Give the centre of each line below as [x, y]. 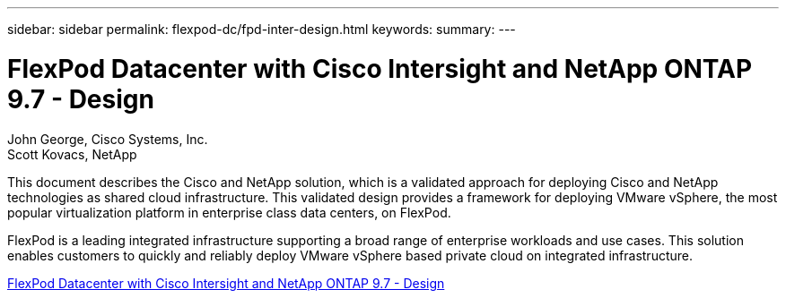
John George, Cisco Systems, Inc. [108, 139]
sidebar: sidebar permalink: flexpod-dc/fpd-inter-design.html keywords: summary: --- [262, 29]
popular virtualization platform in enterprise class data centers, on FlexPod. [229, 212]
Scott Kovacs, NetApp [72, 154]
